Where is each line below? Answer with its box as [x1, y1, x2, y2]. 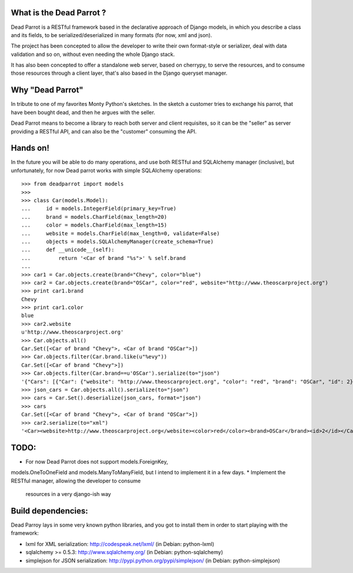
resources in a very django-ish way [25, 491, 111, 498]
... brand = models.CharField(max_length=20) [21, 214, 168, 220]
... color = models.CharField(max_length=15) [21, 222, 168, 229]
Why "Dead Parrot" [11, 85, 84, 95]
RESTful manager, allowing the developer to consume [11, 477, 141, 484]
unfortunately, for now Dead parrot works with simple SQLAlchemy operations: [11, 166, 202, 174]
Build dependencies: [11, 506, 88, 516]
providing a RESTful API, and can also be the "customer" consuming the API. [11, 128, 197, 135]
